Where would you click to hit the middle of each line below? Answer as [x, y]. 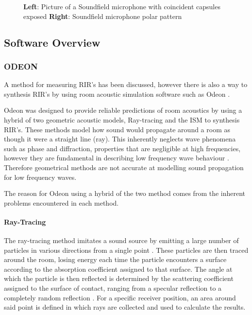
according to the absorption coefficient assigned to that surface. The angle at [118, 269]
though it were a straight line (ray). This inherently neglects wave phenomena [120, 139]
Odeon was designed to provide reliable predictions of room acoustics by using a [123, 110]
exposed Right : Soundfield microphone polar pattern [103, 16]
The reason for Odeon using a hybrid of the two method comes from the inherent [125, 193]
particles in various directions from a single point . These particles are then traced [126, 250]
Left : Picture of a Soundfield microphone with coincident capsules [122, 6]
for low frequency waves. [40, 177]
